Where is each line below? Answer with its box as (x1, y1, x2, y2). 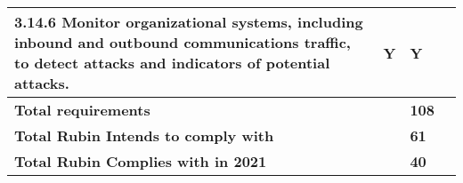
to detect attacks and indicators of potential (14, 52, 330, 73)
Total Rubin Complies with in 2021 (14, 151, 267, 171)
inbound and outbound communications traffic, (14, 32, 351, 52)
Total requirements (14, 99, 150, 120)
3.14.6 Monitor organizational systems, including (14, 12, 363, 32)
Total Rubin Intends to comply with (14, 125, 274, 146)
